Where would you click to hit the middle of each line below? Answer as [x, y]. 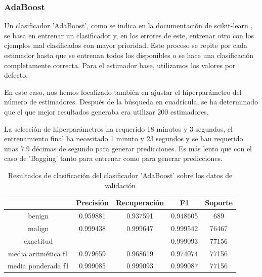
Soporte [219, 203]
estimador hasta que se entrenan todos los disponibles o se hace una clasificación [129, 55]
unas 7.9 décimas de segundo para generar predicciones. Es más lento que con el [128, 148]
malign [38, 228]
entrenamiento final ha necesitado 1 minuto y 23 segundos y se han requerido [124, 138]
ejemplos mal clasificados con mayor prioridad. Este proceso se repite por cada [126, 45]
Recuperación [140, 203]
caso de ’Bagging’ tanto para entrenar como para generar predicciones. [113, 158]
